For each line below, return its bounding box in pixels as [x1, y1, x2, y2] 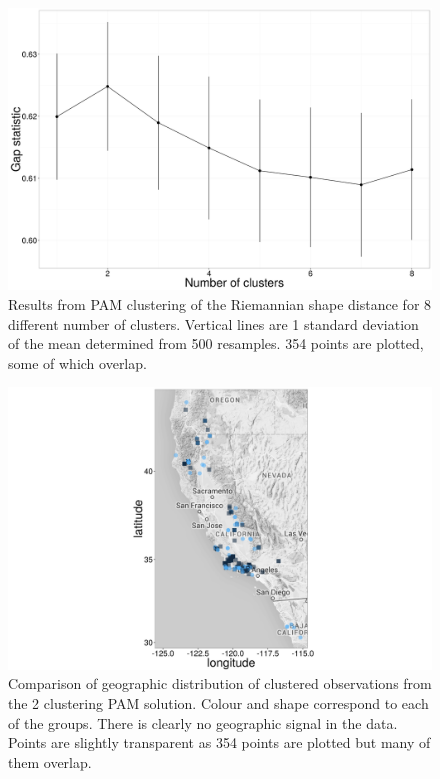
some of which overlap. [8, 352, 147, 373]
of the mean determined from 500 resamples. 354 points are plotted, [8, 333, 424, 354]
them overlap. [8, 751, 92, 772]
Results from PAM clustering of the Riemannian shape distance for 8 [8, 293, 432, 314]
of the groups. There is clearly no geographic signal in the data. [8, 712, 398, 733]
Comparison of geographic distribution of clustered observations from [8, 673, 432, 694]
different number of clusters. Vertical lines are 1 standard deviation [8, 313, 419, 334]
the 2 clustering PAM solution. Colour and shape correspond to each [8, 692, 429, 713]
